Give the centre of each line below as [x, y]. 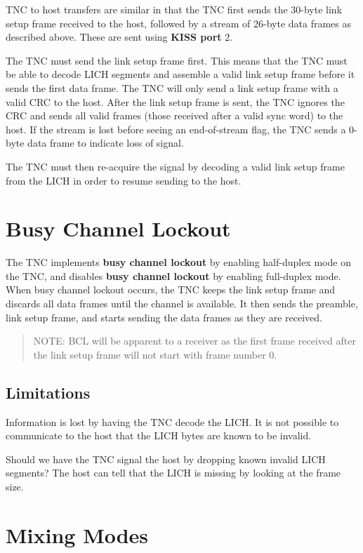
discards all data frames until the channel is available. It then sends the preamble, [182, 304]
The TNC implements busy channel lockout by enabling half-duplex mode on [178, 262]
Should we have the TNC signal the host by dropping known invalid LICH [166, 459]
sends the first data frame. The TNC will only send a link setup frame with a [172, 87]
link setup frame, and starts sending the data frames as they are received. [164, 317]
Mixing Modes [77, 534]
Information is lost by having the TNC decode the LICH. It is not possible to [172, 421]
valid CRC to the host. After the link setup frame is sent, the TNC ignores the [175, 101]
